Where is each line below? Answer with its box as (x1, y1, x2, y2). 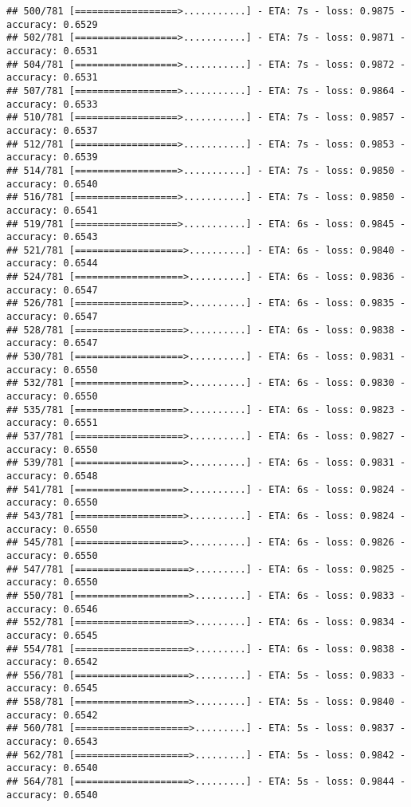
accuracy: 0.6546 (6, 603, 98, 615)
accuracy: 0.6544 (6, 258, 98, 270)
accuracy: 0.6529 (6, 18, 98, 30)
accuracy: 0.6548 (6, 470, 98, 482)
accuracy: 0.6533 (6, 98, 98, 110)
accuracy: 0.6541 (6, 204, 98, 216)
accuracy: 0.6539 (6, 152, 98, 163)
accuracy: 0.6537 (6, 124, 98, 136)
